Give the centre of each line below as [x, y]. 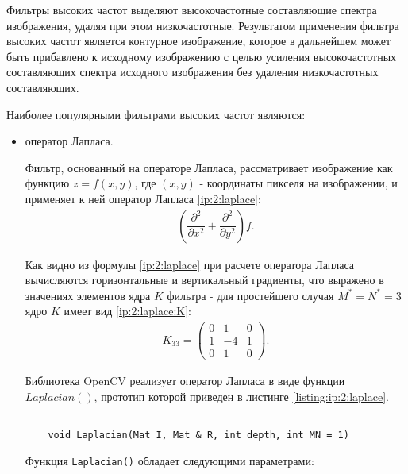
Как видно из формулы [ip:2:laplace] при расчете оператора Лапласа [189, 264]
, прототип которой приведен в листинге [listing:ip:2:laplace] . [241, 396]
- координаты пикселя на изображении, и [298, 183]
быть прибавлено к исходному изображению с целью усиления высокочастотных [202, 56]
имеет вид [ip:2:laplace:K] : [127, 311]
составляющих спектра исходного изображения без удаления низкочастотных [192, 72]
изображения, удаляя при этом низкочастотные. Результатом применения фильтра [203, 25]
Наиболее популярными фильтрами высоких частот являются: [156, 114]
